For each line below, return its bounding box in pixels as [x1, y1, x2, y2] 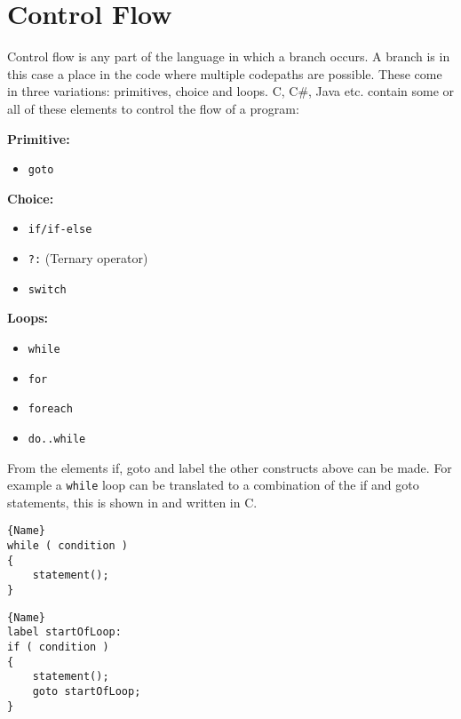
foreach [28, 403, 73, 416]
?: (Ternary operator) [28, 249, 148, 267]
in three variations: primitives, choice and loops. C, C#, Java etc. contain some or [7, 82, 455, 100]
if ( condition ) [7, 640, 109, 653]
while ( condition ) [7, 539, 129, 553]
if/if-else [28, 223, 92, 236]
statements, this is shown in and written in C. [7, 492, 258, 511]
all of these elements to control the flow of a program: [7, 99, 299, 117]
